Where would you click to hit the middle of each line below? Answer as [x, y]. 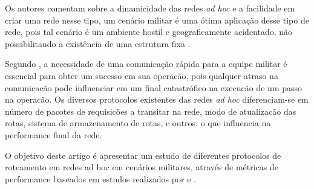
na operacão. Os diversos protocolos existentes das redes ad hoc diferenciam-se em [157, 99]
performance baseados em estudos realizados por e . [100, 178]
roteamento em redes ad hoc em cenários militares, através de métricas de [142, 167]
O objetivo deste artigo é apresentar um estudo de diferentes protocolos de [143, 155]
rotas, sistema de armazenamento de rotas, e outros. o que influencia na [138, 123]
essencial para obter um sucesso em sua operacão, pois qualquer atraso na [142, 75]
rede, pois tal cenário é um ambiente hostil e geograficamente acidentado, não [149, 32]
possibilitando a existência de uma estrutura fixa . [98, 43]
